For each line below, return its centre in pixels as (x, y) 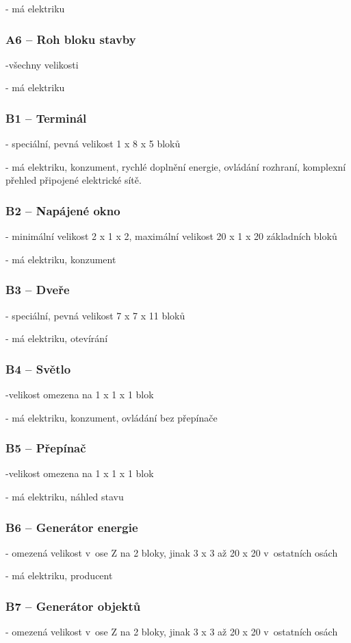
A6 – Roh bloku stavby (71, 39)
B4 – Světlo (38, 368)
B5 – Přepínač (46, 448)
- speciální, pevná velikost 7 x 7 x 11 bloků (95, 315)
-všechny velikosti (42, 64)
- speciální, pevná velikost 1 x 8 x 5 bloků (93, 144)
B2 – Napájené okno (63, 210)
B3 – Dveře (38, 290)
